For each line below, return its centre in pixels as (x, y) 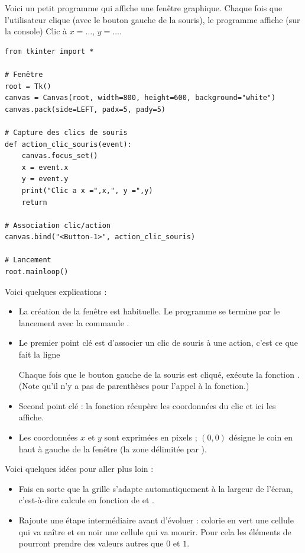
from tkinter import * (49, 51)
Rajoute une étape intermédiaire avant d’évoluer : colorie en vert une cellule (156, 520)
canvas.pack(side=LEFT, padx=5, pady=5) (85, 109)
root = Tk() (28, 86)
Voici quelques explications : (56, 291)
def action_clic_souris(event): (68, 144)
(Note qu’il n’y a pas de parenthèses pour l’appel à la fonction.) (134, 386)
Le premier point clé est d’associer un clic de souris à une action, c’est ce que (158, 343)
